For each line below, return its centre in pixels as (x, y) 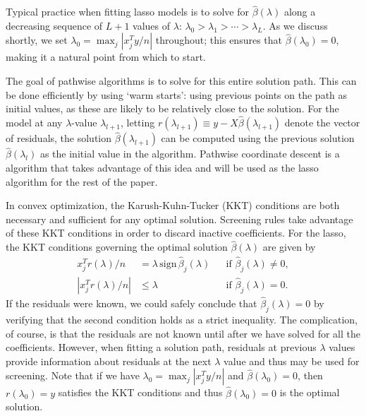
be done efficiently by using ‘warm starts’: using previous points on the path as (177, 94)
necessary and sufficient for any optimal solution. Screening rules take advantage (179, 219)
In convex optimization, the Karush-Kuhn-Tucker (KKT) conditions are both (173, 205)
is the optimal (310, 392)
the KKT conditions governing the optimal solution (117, 247)
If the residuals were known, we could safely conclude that (132, 303)
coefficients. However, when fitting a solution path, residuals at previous (161, 347)
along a (300, 12)
